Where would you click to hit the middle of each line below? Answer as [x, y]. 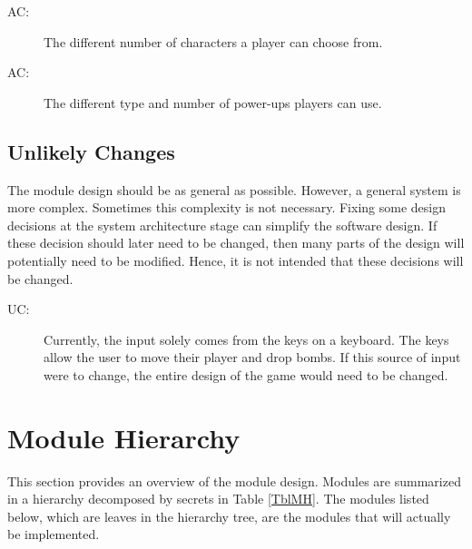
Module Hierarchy [124, 437]
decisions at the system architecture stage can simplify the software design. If [222, 225]
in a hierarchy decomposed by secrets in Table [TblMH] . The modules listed [218, 499]
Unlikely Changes [91, 151]
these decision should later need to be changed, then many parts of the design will [236, 243]
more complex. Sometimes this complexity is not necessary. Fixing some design [226, 207]
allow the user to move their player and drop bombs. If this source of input [252, 357]
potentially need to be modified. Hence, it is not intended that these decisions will [236, 260]
